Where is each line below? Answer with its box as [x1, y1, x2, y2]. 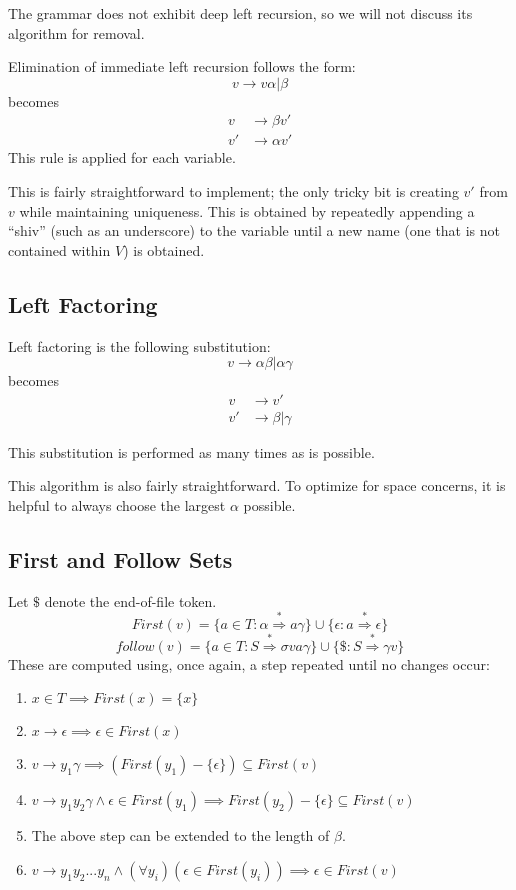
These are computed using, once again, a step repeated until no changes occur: [8, 653, 490, 674]
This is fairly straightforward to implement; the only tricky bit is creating [8, 181, 459, 202]
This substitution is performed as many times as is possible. [8, 441, 375, 462]
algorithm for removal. [8, 22, 145, 43]
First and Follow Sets [8, 544, 233, 575]
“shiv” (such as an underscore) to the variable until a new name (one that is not [8, 220, 501, 241]
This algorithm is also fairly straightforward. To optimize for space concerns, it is [8, 475, 506, 496]
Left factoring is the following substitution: [8, 335, 271, 356]
